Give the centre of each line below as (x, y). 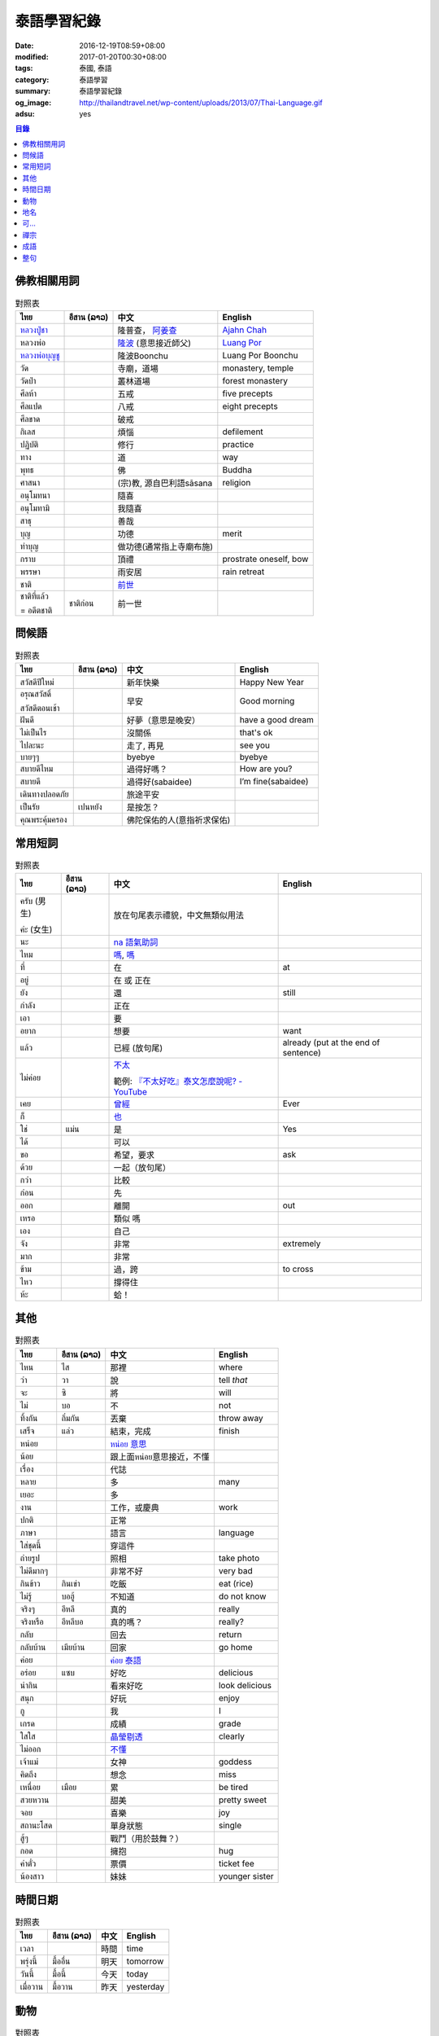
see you (254, 745)
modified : (32, 56)
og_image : (33, 103)
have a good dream (277, 719)
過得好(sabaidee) (159, 782)
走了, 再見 (145, 745)
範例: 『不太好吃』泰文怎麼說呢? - (178, 1081)
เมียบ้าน (73, 1647)
